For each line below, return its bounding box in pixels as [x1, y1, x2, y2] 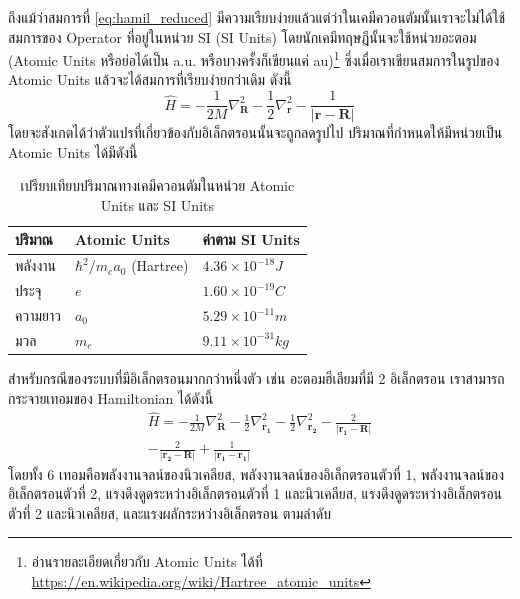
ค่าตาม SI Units [202, 229, 300, 250]
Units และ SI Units [100, 194, 214, 215]
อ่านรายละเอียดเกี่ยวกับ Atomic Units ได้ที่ [31, 551, 263, 572]
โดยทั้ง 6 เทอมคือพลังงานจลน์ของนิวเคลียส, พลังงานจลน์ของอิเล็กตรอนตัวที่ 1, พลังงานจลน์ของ [8, 463, 505, 484]
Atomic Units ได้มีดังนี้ [8, 141, 138, 162]
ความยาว [15, 305, 61, 325]
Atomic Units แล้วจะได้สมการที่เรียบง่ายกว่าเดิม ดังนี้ [8, 69, 292, 90]
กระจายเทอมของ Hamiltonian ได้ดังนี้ [8, 387, 214, 408]
